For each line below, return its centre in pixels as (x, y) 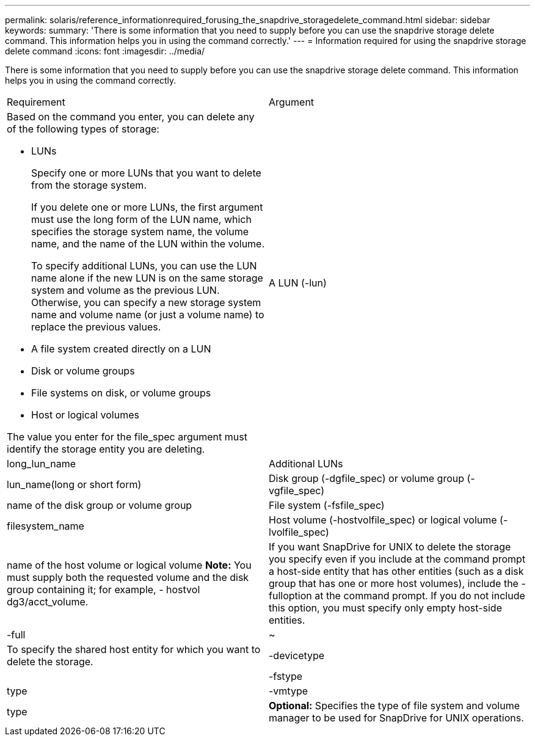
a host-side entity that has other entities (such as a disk (396, 571)
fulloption (290, 596)
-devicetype (297, 655)
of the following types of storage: (83, 129)
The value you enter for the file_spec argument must (127, 437)
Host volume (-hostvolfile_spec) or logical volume (383, 520)
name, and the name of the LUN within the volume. (148, 244)
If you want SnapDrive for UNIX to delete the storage (390, 547)
